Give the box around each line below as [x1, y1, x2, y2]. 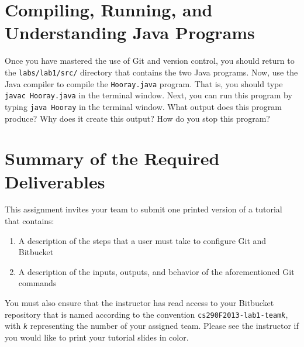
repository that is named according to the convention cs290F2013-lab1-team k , [5, 308, 288, 320]
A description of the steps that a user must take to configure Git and [18, 234, 267, 246]
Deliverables [5, 169, 105, 193]
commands [18, 277, 57, 289]
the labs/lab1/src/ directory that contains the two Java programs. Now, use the [5, 66, 298, 78]
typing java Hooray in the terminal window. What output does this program [5, 100, 282, 112]
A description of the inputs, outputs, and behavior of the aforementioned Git [18, 265, 295, 277]
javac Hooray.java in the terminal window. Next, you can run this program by [5, 89, 292, 101]
